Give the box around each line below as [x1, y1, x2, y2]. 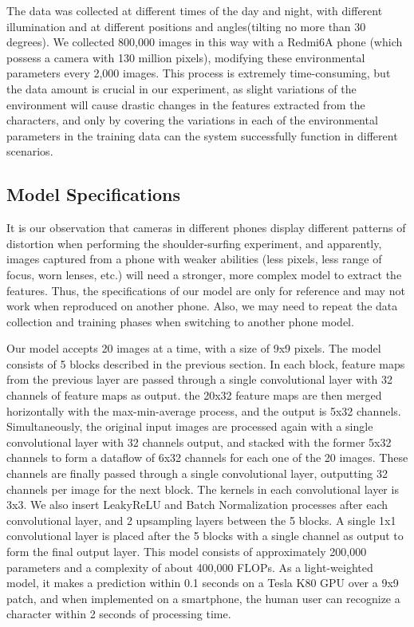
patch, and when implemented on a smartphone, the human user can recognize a [6, 590, 400, 606]
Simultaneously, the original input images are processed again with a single [6, 418, 373, 435]
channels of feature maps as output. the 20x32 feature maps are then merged [6, 387, 382, 404]
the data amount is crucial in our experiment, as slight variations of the [6, 80, 357, 97]
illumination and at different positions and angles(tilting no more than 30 [6, 18, 366, 34]
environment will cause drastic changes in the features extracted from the [6, 96, 365, 112]
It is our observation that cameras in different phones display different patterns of [6, 219, 406, 236]
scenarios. [6, 143, 53, 160]
